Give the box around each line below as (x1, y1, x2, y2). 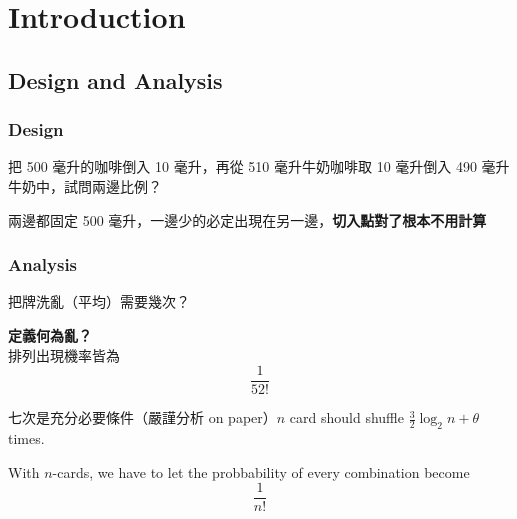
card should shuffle (289, 407, 404, 428)
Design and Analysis (8, 64, 223, 95)
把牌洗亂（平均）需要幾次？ (8, 291, 190, 312)
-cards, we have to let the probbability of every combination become (52, 461, 470, 482)
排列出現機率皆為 (8, 344, 120, 365)
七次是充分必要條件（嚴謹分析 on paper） (8, 407, 277, 428)
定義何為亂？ (8, 324, 92, 345)
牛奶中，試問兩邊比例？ (8, 175, 162, 196)
